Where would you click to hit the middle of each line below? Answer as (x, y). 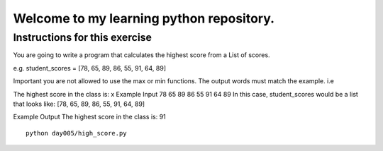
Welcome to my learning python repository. (144, 18)
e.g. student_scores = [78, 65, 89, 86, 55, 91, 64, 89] (90, 68)
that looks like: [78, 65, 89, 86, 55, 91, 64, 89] (79, 104)
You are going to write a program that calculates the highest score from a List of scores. (141, 55)
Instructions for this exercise (83, 37)
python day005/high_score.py (76, 133)
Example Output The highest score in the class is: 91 (89, 117)
